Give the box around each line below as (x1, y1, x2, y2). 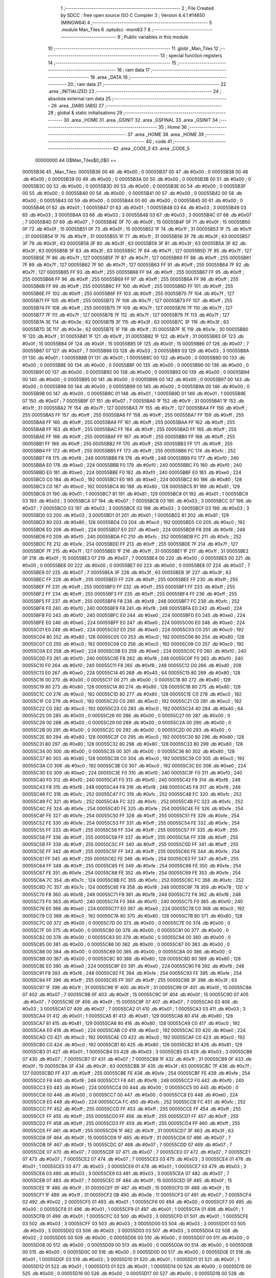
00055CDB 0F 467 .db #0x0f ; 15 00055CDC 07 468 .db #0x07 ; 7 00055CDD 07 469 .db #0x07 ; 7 (22, 1142, 233, 1148)
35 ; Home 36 (158, 124, 187, 130)
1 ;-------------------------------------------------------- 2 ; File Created (60, 5, 214, 11)
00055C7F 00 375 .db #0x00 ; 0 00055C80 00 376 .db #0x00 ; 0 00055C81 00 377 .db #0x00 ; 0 (22, 927, 229, 933)
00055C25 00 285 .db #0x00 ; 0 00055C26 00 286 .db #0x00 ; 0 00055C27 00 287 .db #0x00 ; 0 (22, 712, 231, 718)
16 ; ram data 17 (117, 67, 150, 73)
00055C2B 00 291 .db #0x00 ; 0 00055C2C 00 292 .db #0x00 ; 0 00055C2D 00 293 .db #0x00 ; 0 (22, 726, 232, 733)
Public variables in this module (124, 34, 189, 40)
